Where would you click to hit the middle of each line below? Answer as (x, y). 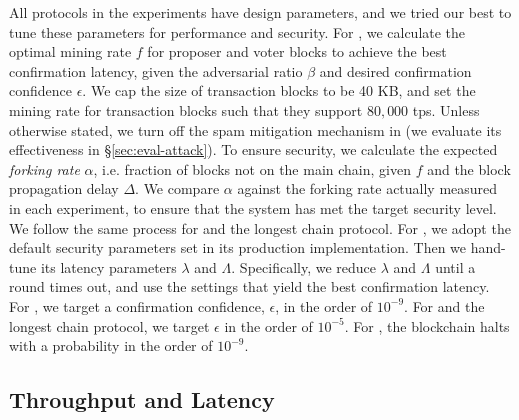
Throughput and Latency (142, 399)
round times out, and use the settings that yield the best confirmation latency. (249, 286)
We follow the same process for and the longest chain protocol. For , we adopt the (260, 227)
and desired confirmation (395, 70)
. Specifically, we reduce (304, 266)
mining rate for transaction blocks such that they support (186, 109)
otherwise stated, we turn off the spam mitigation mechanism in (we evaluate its (255, 129)
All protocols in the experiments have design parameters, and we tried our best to (260, 12)
